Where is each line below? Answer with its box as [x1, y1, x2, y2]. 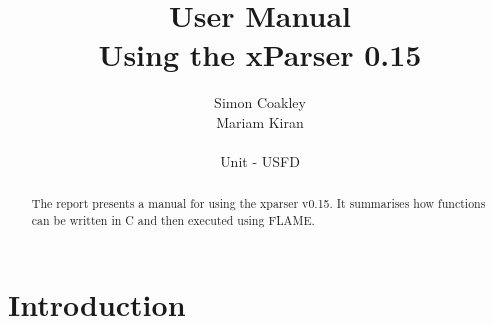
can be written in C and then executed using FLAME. [31, 212, 315, 229]
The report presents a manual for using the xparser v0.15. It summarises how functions [31, 195, 486, 212]
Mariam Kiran [216, 111, 304, 132]
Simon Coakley [214, 92, 306, 113]
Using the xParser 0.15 [98, 34, 422, 75]
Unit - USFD [220, 151, 300, 172]
